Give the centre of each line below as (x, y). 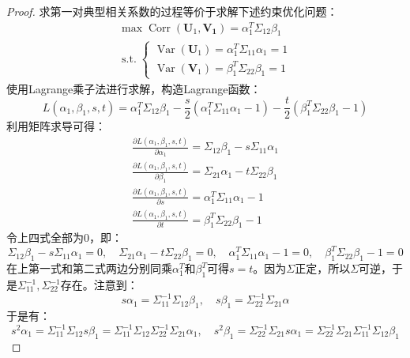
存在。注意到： (99, 285)
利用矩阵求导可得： (56, 126)
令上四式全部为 (45, 237)
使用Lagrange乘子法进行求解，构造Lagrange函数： (134, 88)
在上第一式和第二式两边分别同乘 (89, 268)
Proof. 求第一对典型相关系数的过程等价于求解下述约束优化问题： (172, 11)
